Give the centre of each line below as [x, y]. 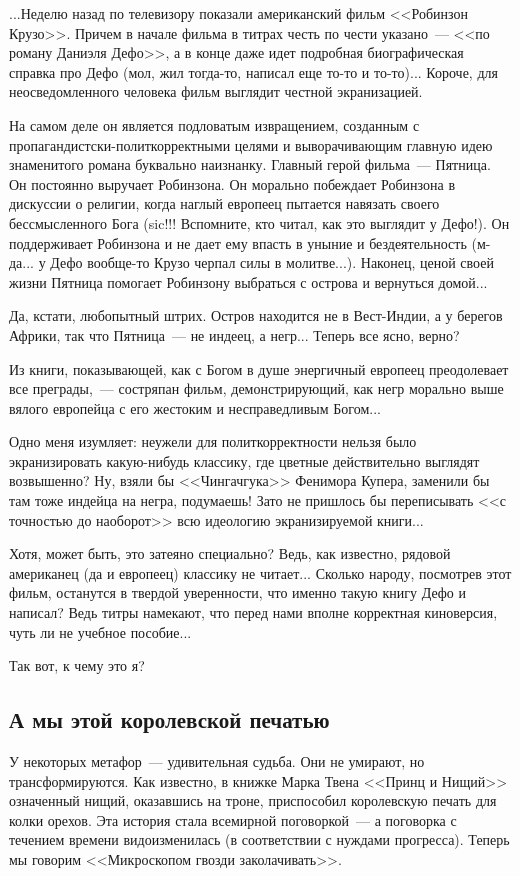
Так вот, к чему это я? [77, 665]
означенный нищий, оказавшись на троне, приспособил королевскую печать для [253, 800]
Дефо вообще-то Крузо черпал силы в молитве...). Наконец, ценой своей [272, 262]
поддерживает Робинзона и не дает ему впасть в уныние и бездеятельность [238, 242]
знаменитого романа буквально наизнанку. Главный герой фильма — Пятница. [250, 164]
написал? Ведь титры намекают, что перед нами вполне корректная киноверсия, [253, 612]
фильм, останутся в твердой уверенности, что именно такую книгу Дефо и [237, 592]
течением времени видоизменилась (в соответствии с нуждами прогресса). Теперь [259, 839]
